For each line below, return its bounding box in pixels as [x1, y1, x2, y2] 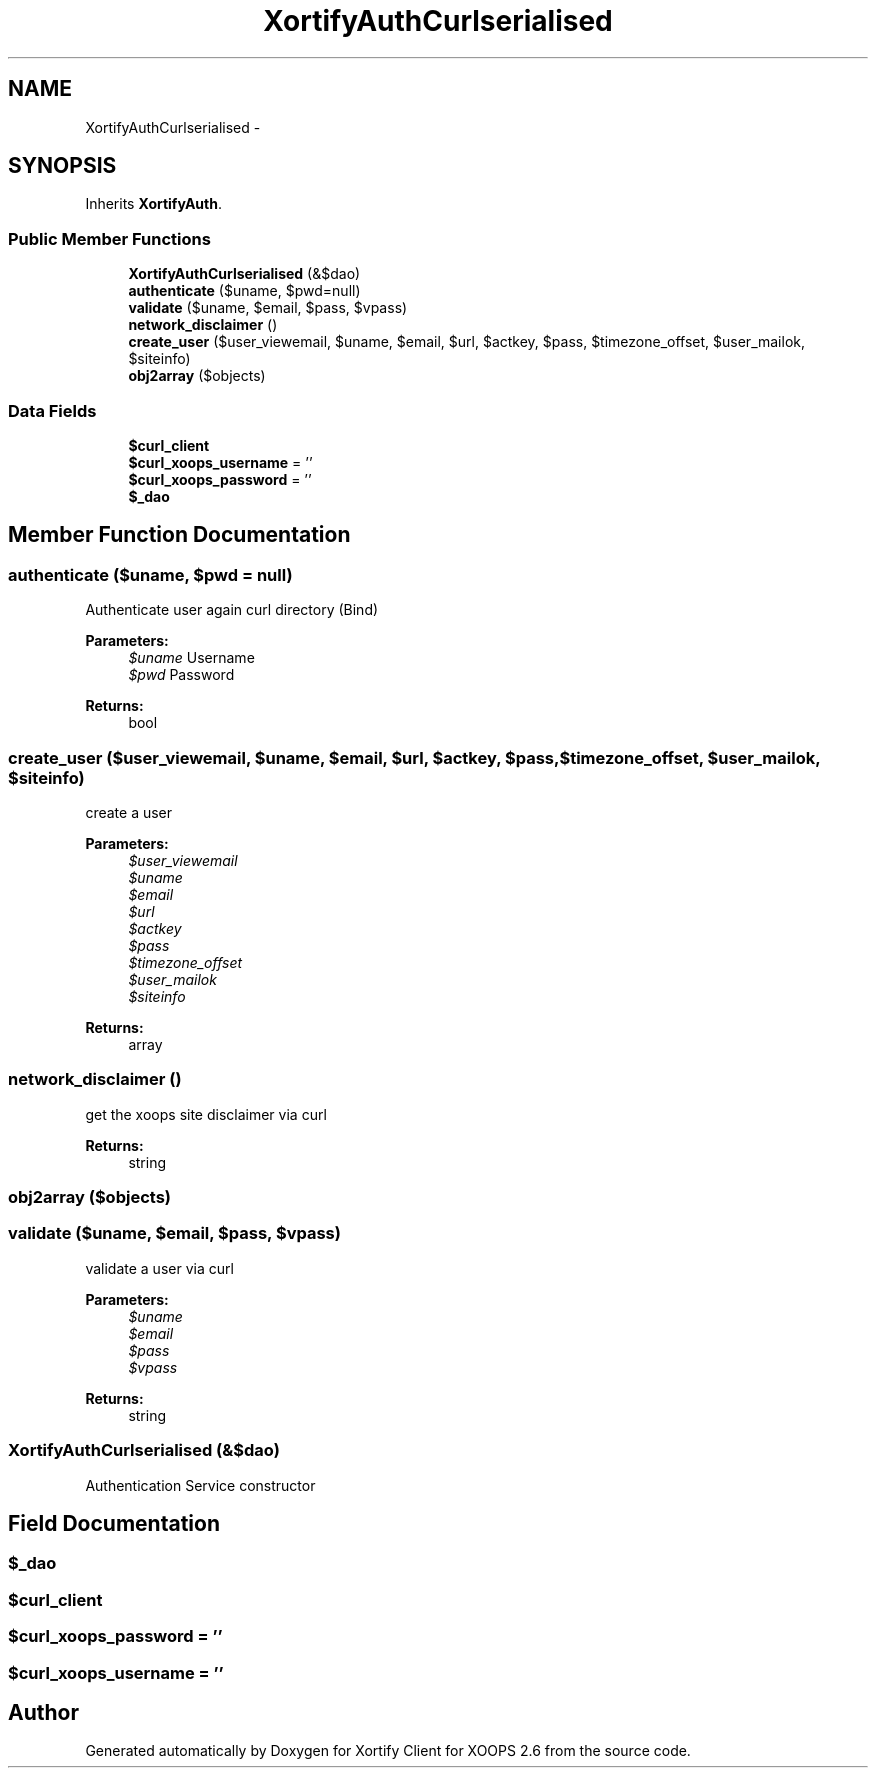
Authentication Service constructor [85, 1476, 316, 1494]
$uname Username [128, 649, 255, 667]
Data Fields [8, 400, 97, 421]
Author [8, 1699, 79, 1725]
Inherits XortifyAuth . [85, 195, 222, 213]
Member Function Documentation [8, 522, 351, 548]
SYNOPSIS [8, 153, 117, 179]
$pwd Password [128, 666, 235, 684]
